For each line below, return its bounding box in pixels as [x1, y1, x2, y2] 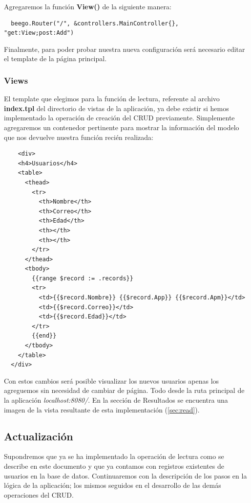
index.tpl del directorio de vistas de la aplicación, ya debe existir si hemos [4, 103, 229, 113]
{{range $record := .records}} [32, 274, 133, 282]
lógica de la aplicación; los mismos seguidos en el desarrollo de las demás [4, 480, 221, 490]
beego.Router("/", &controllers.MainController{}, [11, 20, 179, 27]
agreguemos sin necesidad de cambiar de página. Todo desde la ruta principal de [4, 385, 245, 395]
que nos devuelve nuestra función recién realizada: [4, 132, 153, 142]
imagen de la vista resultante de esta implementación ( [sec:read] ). [4, 404, 200, 414]
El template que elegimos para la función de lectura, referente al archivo [4, 93, 220, 104]
